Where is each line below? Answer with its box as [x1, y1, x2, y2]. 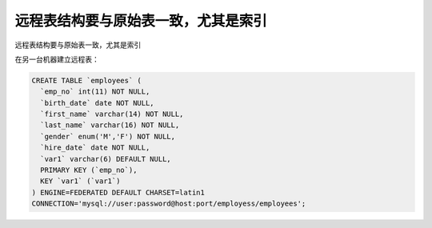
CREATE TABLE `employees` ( [31, 76, 142, 85]
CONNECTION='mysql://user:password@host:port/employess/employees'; [31, 199, 306, 208]
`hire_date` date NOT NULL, [40, 143, 150, 152]
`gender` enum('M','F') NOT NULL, [40, 132, 176, 141]
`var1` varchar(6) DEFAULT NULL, [40, 154, 171, 163]
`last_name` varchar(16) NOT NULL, [40, 121, 180, 130]
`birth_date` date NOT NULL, [40, 98, 155, 107]
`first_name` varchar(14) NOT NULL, [40, 110, 184, 119]
